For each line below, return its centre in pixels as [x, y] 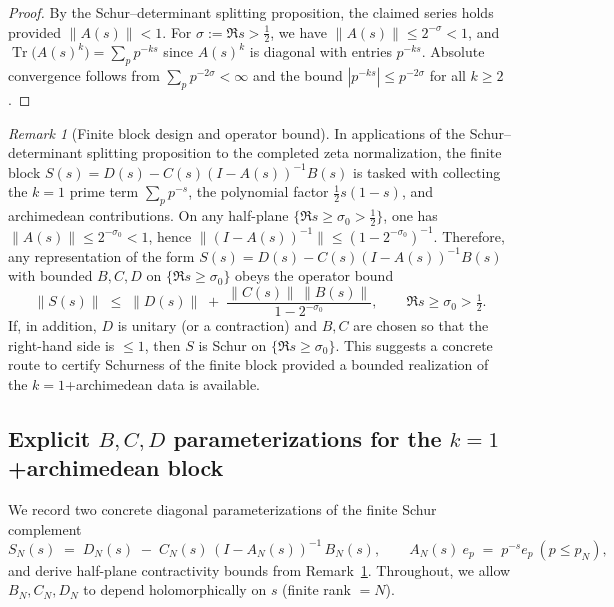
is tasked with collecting [427, 171]
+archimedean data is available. [163, 383]
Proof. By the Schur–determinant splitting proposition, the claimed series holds [251, 12]
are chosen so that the [421, 325]
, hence [170, 235]
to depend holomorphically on [175, 589]
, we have [299, 31]
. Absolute [453, 51]
